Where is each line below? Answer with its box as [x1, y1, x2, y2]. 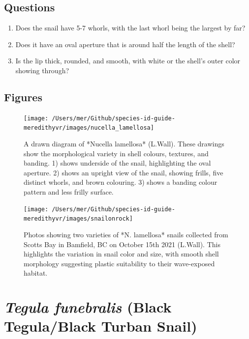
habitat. [24, 268, 48, 278]
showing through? [15, 65, 69, 75]
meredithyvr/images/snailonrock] [24, 215, 133, 223]
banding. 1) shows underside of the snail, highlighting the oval [24, 158, 211, 168]
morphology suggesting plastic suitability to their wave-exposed [24, 258, 215, 268]
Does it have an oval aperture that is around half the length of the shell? [15, 39, 235, 49]
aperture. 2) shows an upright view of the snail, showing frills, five [24, 167, 223, 177]
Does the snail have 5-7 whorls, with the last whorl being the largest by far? [15, 23, 246, 33]
